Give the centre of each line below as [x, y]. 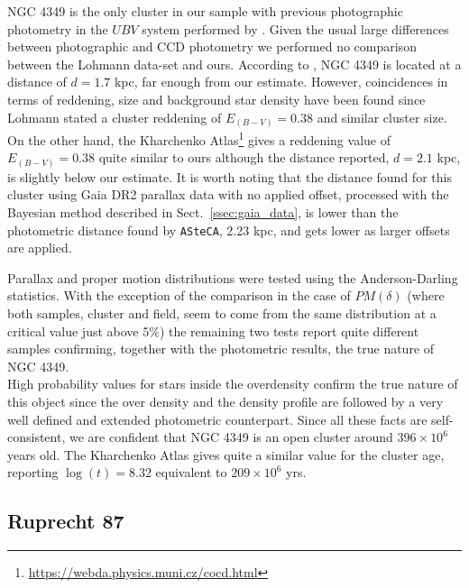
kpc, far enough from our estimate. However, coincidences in [281, 82]
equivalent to [191, 472]
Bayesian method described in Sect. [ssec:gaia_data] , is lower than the [203, 212]
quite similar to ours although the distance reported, [244, 157]
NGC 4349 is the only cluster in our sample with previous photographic [205, 11]
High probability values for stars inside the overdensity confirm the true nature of [233, 384]
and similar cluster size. [382, 117]
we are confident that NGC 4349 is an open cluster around [231, 437]
